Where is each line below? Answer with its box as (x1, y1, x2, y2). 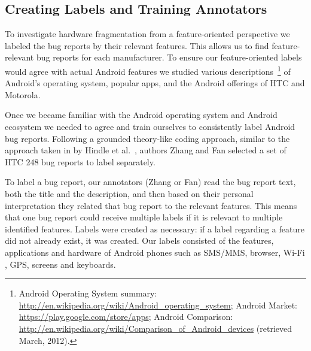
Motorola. (5, 88, 41, 101)
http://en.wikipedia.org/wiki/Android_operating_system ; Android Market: (19, 298, 297, 311)
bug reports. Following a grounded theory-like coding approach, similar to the (5, 132, 290, 144)
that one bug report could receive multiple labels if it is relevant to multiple (5, 211, 283, 223)
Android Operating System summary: (19, 287, 157, 299)
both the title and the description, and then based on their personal (5, 187, 254, 199)
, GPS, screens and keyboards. (5, 258, 116, 270)
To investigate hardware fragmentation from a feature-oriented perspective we (5, 28, 290, 40)
